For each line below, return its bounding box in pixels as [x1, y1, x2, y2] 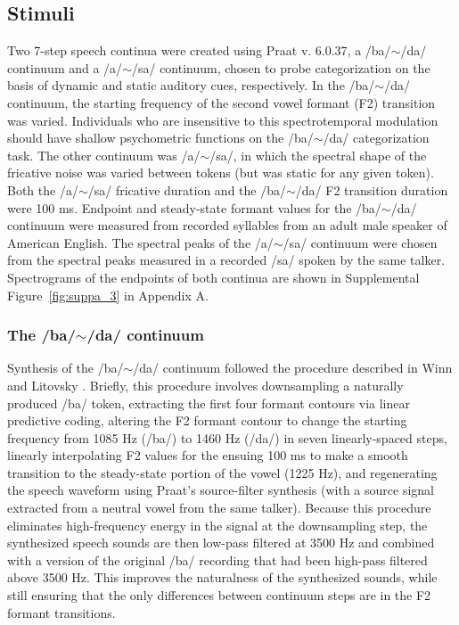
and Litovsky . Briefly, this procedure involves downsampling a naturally [7, 375, 404, 394]
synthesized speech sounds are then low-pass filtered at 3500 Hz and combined [7, 533, 435, 552]
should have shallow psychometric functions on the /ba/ [7, 128, 314, 147]
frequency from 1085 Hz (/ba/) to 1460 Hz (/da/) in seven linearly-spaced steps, [7, 428, 447, 447]
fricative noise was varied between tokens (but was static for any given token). [7, 163, 434, 182]
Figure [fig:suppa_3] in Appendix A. [7, 285, 209, 304]
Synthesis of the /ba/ [7, 358, 124, 377]
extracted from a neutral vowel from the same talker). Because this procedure [7, 498, 431, 517]
